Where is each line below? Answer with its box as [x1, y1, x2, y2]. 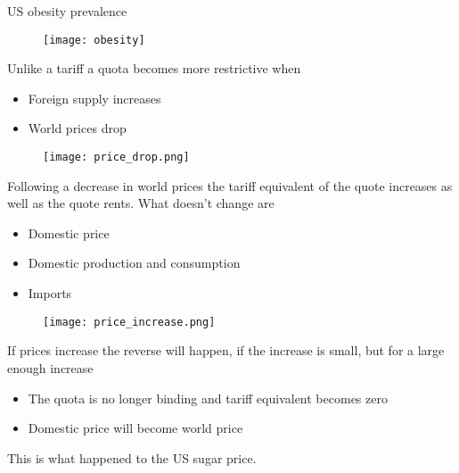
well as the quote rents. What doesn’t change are [7, 194, 275, 212]
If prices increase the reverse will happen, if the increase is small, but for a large [7, 341, 445, 360]
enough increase [7, 358, 94, 377]
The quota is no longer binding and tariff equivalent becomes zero [28, 388, 388, 407]
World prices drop [28, 119, 127, 137]
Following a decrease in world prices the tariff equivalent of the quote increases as [7, 176, 453, 195]
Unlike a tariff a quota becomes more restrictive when [7, 59, 301, 78]
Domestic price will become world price [28, 419, 243, 437]
